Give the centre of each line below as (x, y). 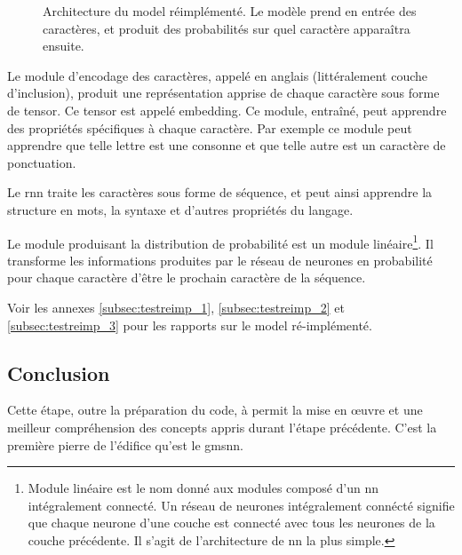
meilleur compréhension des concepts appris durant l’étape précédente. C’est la (222, 427)
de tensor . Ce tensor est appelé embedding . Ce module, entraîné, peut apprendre (227, 110)
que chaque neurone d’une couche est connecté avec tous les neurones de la (231, 523)
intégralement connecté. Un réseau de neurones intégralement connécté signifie (241, 505)
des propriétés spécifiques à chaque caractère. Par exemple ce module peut (210, 127)
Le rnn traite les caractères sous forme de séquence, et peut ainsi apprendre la (220, 192)
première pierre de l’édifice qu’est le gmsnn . (125, 444)
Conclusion (59, 373)
